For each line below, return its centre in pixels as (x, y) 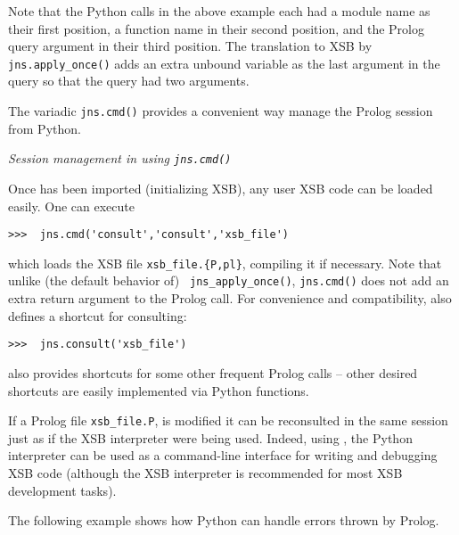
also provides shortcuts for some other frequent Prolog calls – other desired (213, 372)
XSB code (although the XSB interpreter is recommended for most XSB (205, 472)
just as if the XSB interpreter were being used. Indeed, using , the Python (210, 437)
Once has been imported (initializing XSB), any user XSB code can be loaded (221, 188)
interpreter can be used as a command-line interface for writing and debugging (223, 455)
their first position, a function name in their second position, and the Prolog (216, 28)
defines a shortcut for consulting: (98, 315)
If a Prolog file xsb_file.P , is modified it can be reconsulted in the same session (228, 420)
